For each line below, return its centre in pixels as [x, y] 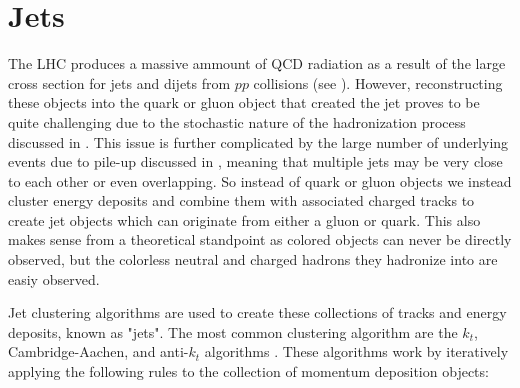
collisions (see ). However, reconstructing [378, 82]
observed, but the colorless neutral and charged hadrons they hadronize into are [253, 259]
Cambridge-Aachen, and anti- [98, 351]
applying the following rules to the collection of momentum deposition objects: [248, 371]
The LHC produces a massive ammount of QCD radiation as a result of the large [257, 63]
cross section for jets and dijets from [119, 82]
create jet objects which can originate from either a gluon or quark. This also [244, 219]
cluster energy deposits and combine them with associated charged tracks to [241, 200]
